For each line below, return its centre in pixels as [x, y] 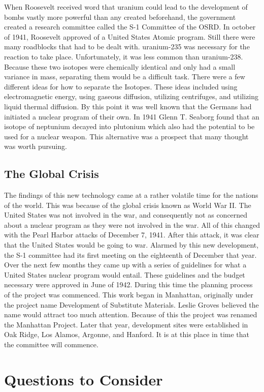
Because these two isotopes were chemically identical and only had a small [120, 66]
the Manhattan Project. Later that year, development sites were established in [126, 324]
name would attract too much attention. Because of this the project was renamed [131, 314]
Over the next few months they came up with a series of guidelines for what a [125, 265]
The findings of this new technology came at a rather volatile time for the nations [131, 195]
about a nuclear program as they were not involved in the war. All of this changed [132, 224]
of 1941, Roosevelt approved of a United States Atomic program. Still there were [130, 36]
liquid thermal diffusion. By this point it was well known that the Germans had [128, 106]
